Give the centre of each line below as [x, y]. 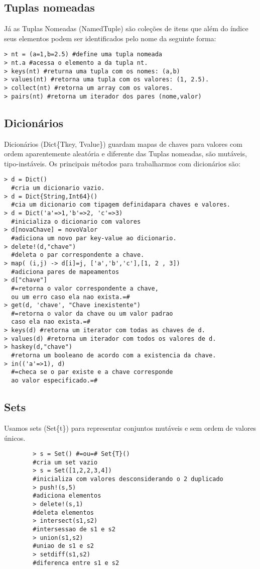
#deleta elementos [63, 512]
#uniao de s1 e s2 [63, 546]
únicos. [15, 438]
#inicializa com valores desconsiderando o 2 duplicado [128, 479]
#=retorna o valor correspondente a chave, [85, 288]
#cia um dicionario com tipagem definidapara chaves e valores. [121, 205]
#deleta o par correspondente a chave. [78, 255]
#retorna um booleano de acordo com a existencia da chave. [114, 356]
